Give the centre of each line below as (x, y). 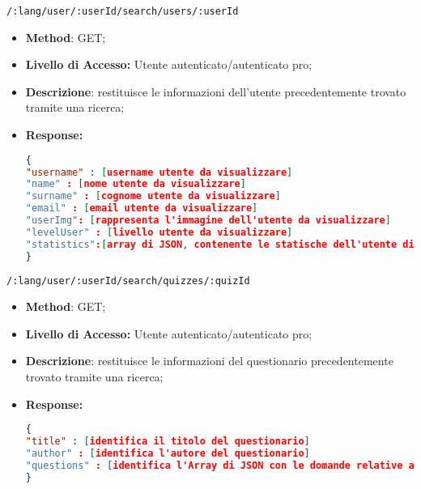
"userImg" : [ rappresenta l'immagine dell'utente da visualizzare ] (208, 220)
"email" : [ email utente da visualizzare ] (142, 208)
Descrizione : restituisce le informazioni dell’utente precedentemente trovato (216, 91)
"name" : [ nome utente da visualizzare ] (136, 184)
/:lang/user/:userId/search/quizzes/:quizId (128, 281)
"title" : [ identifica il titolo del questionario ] (168, 441)
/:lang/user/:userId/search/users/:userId (123, 11)
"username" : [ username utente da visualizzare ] (159, 172)
